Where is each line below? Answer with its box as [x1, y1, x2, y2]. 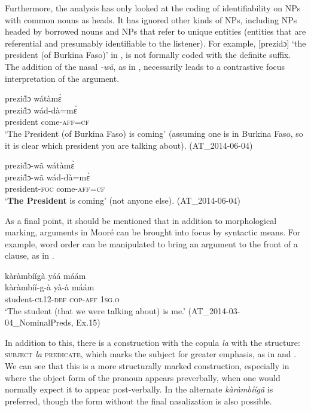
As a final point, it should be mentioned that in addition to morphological [5, 214, 277, 226]
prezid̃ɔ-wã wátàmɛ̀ [5, 159, 75, 171]
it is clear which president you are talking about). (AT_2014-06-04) [5, 139, 253, 151]
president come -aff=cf [5, 115, 90, 128]
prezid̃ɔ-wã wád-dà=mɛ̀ [5, 170, 90, 183]
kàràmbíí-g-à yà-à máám [5, 281, 94, 293]
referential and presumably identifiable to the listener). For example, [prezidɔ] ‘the [5, 36, 306, 49]
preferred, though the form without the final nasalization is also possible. [5, 394, 272, 407]
